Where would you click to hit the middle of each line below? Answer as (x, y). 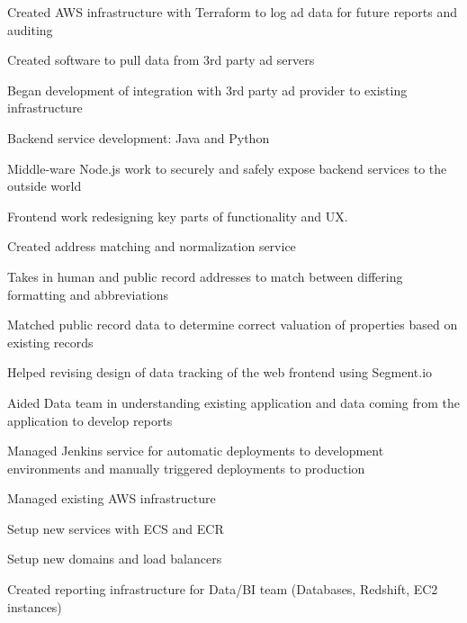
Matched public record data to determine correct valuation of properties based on (233, 325)
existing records (50, 342)
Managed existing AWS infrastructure (112, 498)
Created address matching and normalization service (152, 246)
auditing (30, 29)
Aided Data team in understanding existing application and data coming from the (233, 402)
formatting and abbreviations (88, 294)
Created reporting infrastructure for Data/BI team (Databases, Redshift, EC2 (223, 589)
